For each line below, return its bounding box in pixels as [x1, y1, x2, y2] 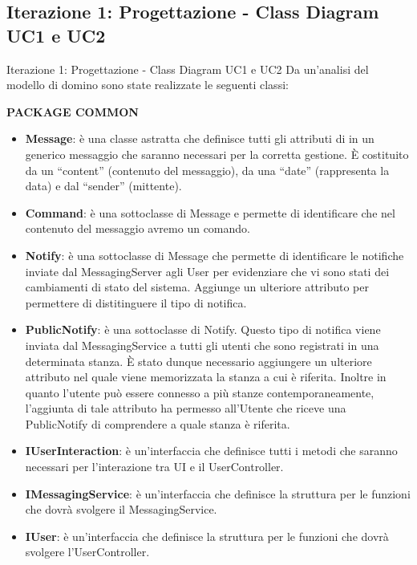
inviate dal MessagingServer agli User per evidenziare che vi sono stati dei [25, 262, 390, 279]
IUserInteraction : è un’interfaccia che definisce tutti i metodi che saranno [25, 442, 398, 459]
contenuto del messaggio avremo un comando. [25, 220, 250, 237]
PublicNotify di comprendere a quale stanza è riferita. [25, 415, 290, 432]
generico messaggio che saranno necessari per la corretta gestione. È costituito [25, 145, 409, 162]
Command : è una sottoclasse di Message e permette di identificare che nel [25, 204, 395, 221]
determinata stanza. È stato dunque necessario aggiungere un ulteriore [25, 352, 372, 369]
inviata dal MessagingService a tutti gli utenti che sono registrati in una [25, 336, 379, 353]
